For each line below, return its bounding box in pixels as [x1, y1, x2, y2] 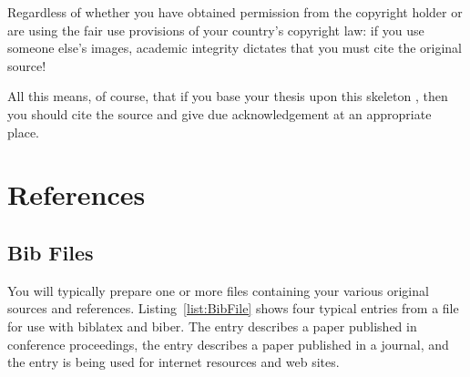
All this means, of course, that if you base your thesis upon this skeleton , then [7, 87, 448, 106]
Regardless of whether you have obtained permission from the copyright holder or [7, 3, 463, 21]
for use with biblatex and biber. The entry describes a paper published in [7, 316, 417, 335]
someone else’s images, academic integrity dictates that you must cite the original [7, 38, 463, 57]
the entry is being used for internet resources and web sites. [7, 352, 340, 372]
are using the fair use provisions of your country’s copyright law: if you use [7, 20, 424, 39]
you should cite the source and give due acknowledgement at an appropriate [7, 104, 432, 123]
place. [7, 122, 39, 141]
